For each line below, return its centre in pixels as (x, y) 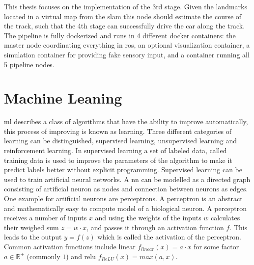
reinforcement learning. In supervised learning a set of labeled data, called (115, 150)
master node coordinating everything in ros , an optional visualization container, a (127, 45)
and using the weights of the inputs (148, 218)
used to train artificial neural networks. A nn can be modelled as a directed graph (127, 179)
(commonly (43, 256)
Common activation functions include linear (70, 246)
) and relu (81, 256)
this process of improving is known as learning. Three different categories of (118, 131)
